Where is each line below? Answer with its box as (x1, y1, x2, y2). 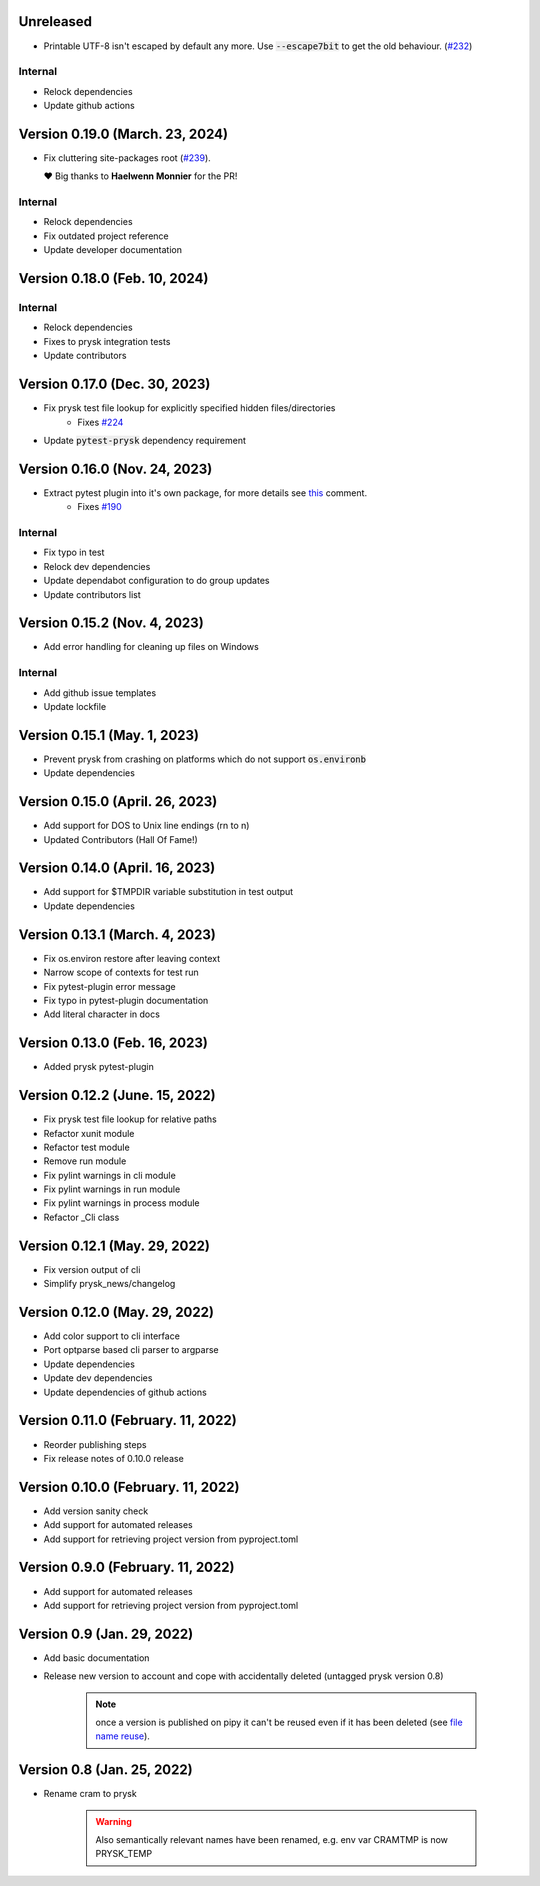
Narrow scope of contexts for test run (43, 966, 199, 979)
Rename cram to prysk (43, 1788, 137, 1800)
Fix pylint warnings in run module (43, 1183, 181, 1195)
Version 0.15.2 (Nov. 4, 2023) (18, 615, 204, 632)
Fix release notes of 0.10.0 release (43, 1452, 184, 1464)
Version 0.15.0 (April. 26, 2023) (18, 793, 218, 810)
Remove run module (43, 1155, 127, 1167)
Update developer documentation (43, 244, 182, 256)
